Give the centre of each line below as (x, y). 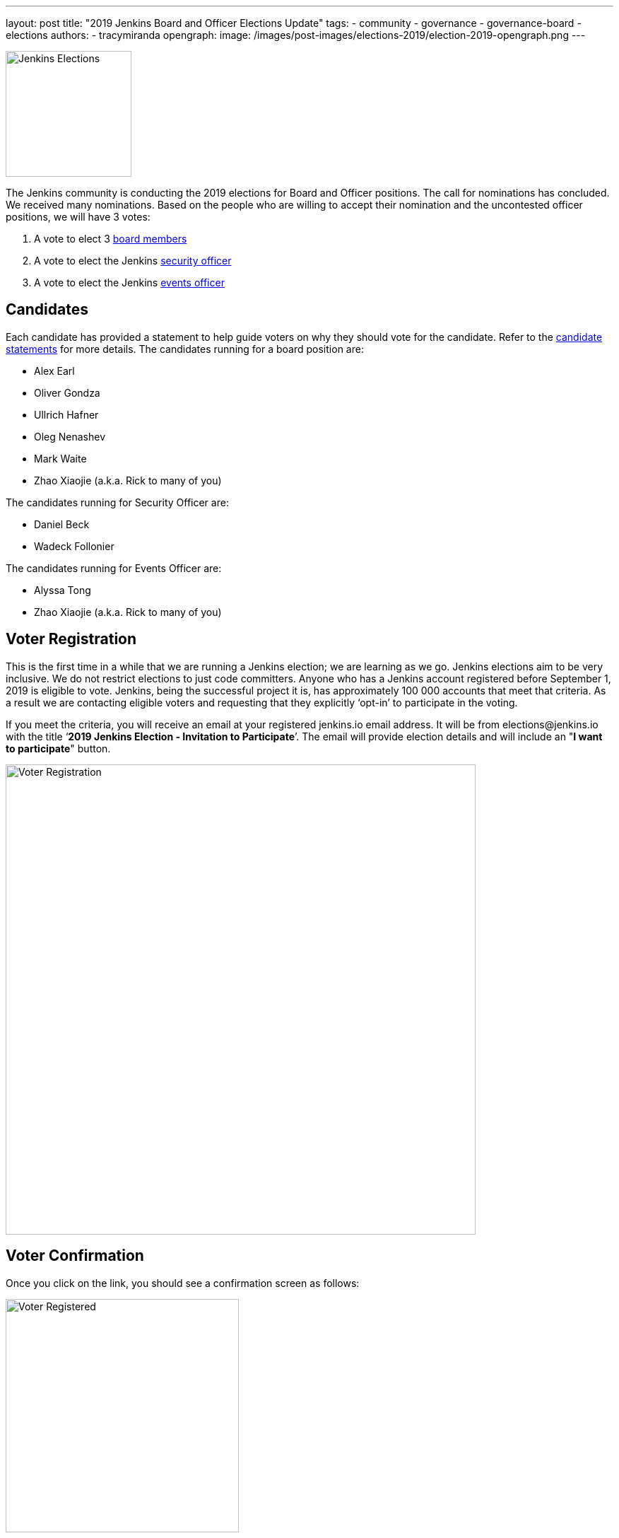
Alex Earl (54, 371)
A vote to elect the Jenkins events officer (129, 282)
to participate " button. (58, 748)
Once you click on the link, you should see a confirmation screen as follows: (183, 1283)
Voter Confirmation (75, 1256)
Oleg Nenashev (70, 436)
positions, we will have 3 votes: (78, 217)
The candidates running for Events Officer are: (114, 568)
